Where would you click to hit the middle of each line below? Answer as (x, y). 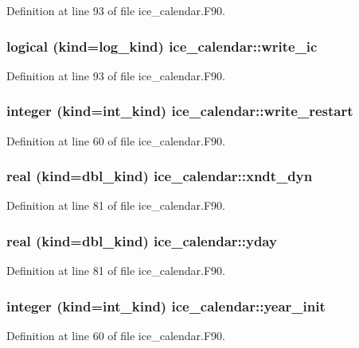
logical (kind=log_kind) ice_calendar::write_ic (162, 46)
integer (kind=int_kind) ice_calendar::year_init (166, 305)
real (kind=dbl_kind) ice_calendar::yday (142, 240)
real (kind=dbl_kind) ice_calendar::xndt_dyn (160, 176)
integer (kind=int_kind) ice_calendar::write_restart (180, 111)
